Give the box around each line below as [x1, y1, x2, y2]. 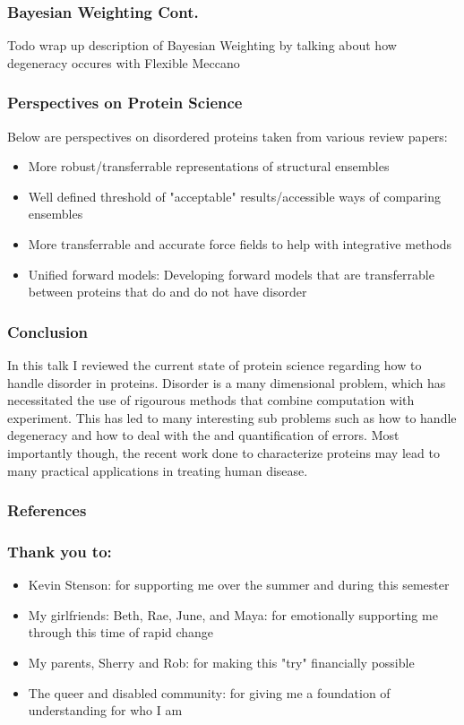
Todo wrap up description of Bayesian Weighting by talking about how [7, 36, 397, 55]
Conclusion [7, 320, 88, 342]
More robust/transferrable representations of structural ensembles [28, 157, 390, 176]
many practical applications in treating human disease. [7, 461, 308, 479]
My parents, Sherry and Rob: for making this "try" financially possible [28, 653, 415, 671]
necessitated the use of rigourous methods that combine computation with [7, 391, 415, 410]
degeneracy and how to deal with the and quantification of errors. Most [7, 426, 400, 444]
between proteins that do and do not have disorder [28, 282, 307, 301]
